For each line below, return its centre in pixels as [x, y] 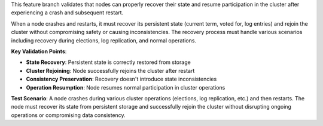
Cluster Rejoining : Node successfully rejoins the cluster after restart [110, 70]
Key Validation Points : [39, 51]
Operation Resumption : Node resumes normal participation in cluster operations [126, 87]
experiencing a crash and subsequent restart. [67, 13]
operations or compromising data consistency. [68, 115]
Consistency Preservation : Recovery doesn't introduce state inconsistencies [121, 79]
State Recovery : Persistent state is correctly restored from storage [108, 62]
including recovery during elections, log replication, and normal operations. [104, 40]
